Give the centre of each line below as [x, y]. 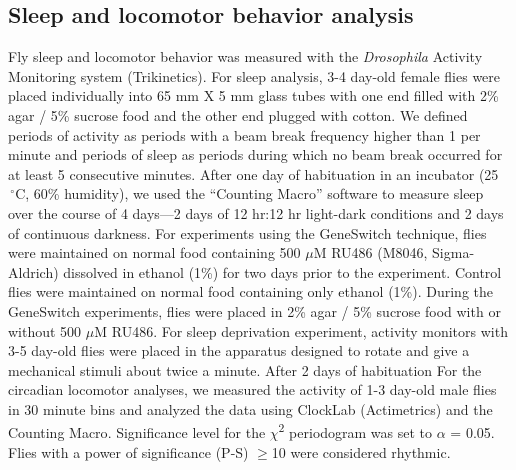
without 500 [45, 330]
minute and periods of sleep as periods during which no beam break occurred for [255, 154]
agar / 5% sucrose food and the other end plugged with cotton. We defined [238, 114]
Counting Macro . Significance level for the [137, 432]
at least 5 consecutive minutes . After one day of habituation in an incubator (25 [253, 173]
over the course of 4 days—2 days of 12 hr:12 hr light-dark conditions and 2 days [256, 212]
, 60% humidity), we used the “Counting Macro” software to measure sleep [254, 193]
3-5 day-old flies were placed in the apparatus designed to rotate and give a [239, 350]
